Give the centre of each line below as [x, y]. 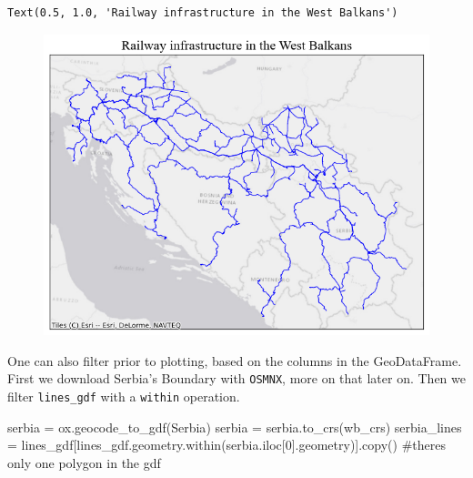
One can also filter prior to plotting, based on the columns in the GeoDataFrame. [235, 360]
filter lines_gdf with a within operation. [124, 397]
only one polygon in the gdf [84, 462]
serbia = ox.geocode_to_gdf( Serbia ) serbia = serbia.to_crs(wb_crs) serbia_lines [235, 427]
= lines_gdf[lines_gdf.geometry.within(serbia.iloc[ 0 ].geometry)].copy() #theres [226, 445]
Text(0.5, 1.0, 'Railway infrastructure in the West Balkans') [203, 13]
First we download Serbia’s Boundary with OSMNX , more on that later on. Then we [236, 378]
